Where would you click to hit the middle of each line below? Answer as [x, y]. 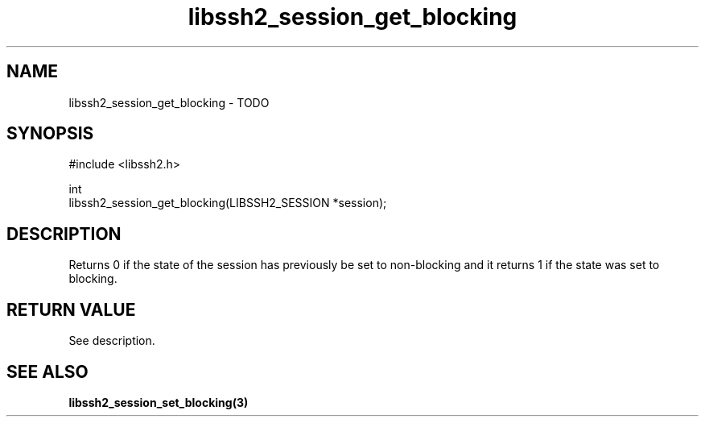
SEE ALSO [47, 371]
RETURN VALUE [71, 309]
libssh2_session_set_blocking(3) [159, 402]
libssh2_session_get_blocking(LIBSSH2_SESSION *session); [228, 203]
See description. [112, 341]
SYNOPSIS [50, 134]
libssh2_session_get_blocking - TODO [169, 102]
